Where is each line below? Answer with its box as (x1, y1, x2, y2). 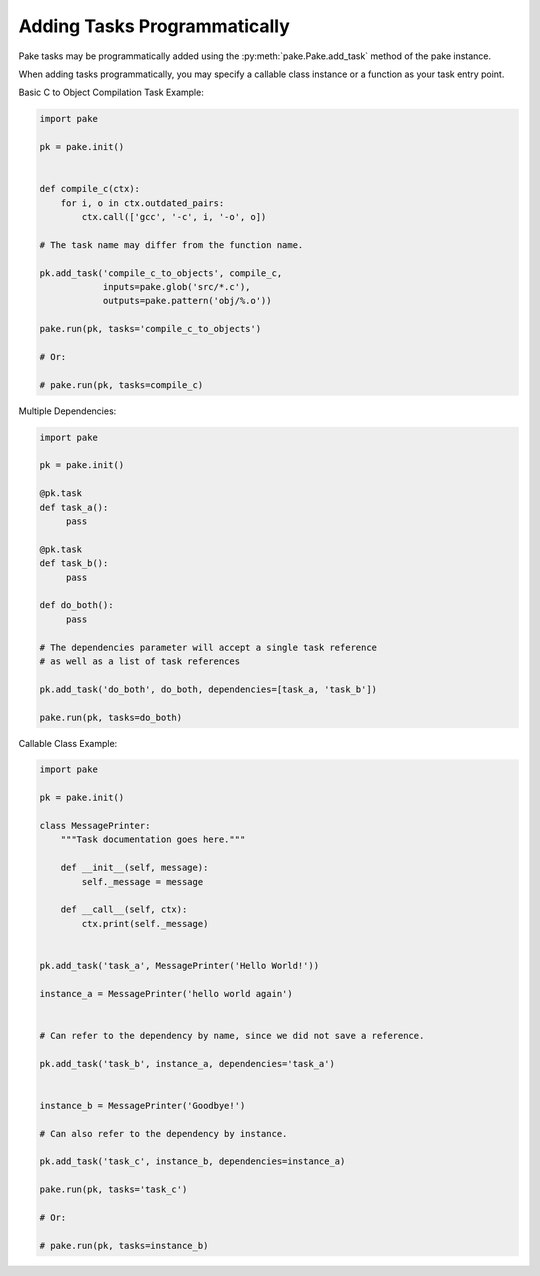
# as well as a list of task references (39, 655, 240, 667)
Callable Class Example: (18, 737, 118, 749)
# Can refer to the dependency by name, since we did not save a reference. (39, 1030, 425, 1041)
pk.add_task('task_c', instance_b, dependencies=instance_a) (39, 1156, 346, 1167)
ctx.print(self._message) (81, 918, 209, 929)
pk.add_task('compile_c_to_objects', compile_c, (39, 267, 283, 279)
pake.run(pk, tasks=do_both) (39, 711, 183, 723)
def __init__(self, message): (60, 862, 209, 874)
